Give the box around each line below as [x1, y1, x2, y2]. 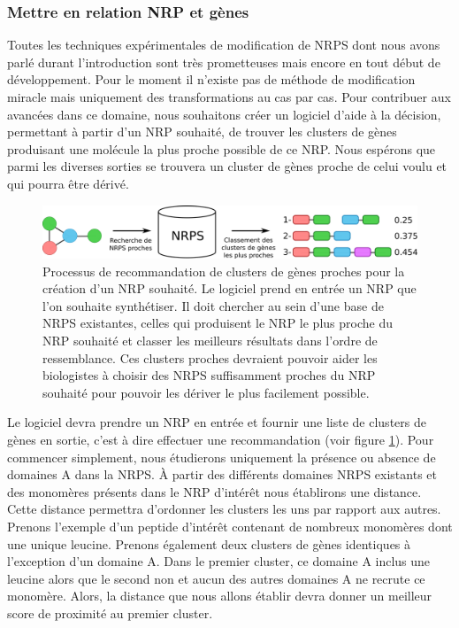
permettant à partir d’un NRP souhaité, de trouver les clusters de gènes [7, 122, 397, 141]
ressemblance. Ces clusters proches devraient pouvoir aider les [42, 348, 378, 367]
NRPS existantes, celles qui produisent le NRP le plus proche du [42, 314, 393, 332]
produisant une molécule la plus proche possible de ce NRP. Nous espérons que [7, 139, 436, 158]
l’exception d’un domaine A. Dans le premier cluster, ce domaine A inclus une [7, 552, 431, 570]
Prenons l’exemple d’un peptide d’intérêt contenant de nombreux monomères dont [7, 516, 453, 535]
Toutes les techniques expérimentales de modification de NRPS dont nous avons [7, 35, 440, 54]
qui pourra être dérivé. [7, 174, 129, 192]
